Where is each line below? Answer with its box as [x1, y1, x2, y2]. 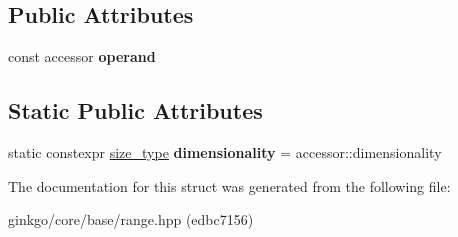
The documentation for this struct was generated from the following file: [8, 175, 451, 196]
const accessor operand [8, 46, 156, 67]
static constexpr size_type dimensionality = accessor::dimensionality [8, 142, 442, 162]
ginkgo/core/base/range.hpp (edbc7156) [8, 209, 254, 230]
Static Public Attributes [8, 95, 263, 126]
